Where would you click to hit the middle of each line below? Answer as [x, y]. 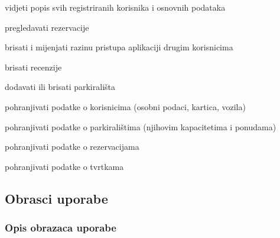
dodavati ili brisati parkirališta [60, 87]
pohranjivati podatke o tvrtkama [64, 166]
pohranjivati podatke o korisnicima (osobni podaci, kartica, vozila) [125, 106]
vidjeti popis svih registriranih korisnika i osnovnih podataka [115, 7]
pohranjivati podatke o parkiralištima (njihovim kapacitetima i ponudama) [141, 126]
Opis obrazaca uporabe [61, 228]
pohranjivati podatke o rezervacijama [72, 147]
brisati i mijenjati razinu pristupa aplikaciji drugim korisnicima [119, 47]
